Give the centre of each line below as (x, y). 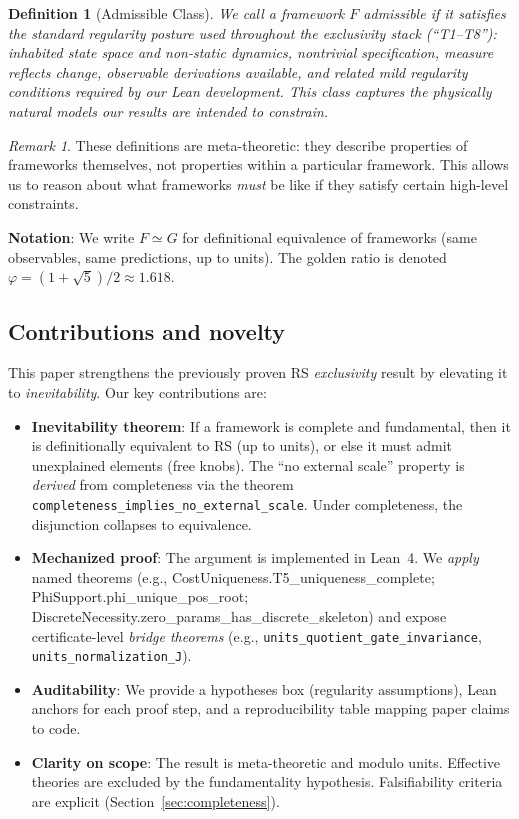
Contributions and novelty (147, 330)
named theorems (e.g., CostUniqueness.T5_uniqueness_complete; (233, 576)
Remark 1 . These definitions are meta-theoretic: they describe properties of (238, 144)
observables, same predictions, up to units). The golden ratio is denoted (227, 256)
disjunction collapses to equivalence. (141, 523)
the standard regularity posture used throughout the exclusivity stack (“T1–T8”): (252, 32)
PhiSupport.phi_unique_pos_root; (140, 596)
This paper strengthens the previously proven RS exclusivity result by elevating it (258, 372)
